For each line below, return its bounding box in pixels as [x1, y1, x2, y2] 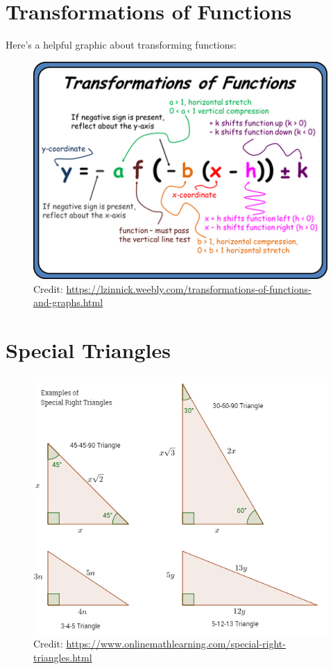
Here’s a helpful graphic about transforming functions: [6, 37, 237, 52]
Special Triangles [6, 336, 171, 364]
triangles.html [33, 650, 92, 664]
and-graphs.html [33, 295, 103, 310]
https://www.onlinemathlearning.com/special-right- [66, 636, 286, 651]
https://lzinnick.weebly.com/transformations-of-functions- [66, 281, 311, 296]
